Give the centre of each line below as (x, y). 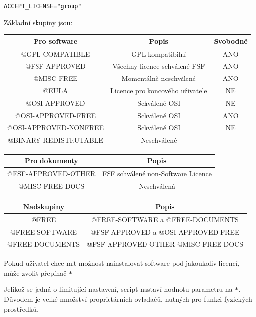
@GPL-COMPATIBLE (55, 54)
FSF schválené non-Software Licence (157, 173)
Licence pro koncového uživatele (159, 91)
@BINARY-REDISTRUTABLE (55, 139)
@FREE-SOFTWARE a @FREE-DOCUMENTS (165, 219)
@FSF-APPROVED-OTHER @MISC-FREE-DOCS (165, 244)
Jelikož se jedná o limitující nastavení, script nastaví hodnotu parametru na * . (122, 289)
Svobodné (231, 41)
